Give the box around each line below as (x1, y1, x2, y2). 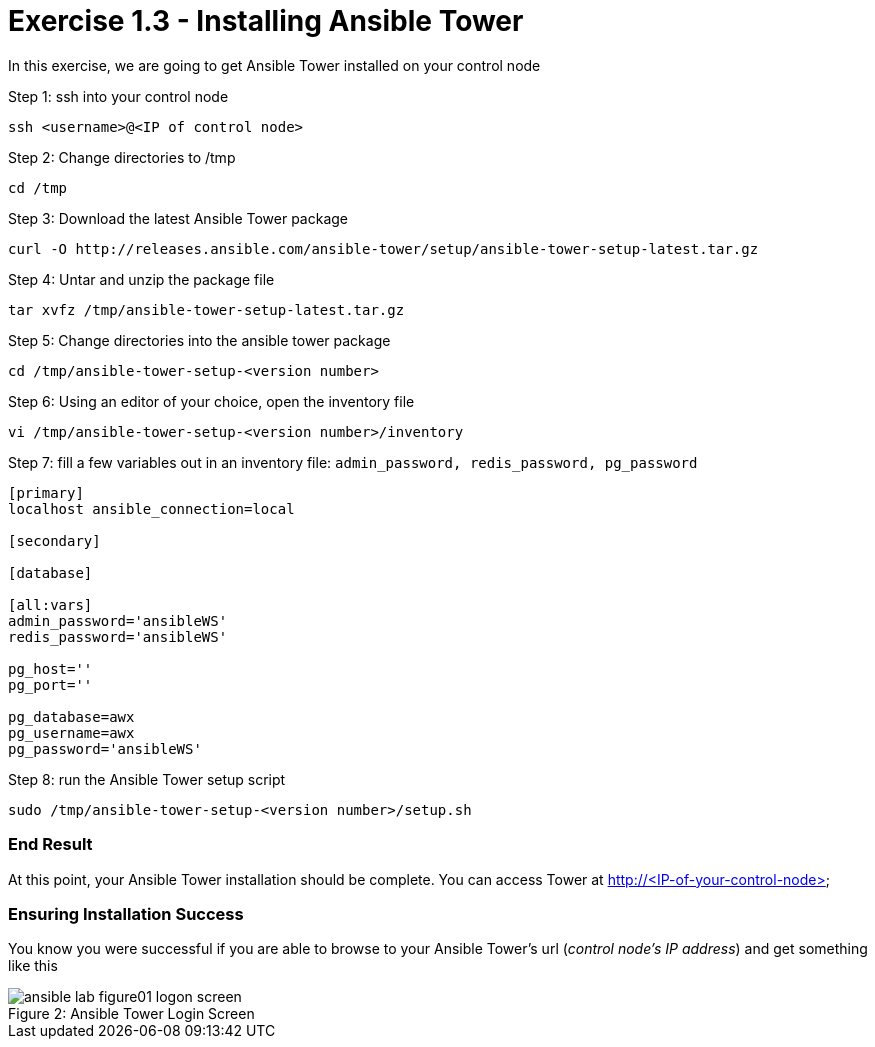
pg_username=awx (8, 724, 135, 741)
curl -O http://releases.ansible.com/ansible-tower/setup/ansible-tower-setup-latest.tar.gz (8, 240, 759, 257)
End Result (8, 834, 93, 855)
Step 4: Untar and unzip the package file (8, 270, 275, 288)
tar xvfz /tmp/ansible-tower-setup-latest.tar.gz (8, 301, 405, 318)
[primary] (8, 484, 84, 501)
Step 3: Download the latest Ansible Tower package (8, 209, 348, 227)
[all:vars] (8, 596, 93, 613)
